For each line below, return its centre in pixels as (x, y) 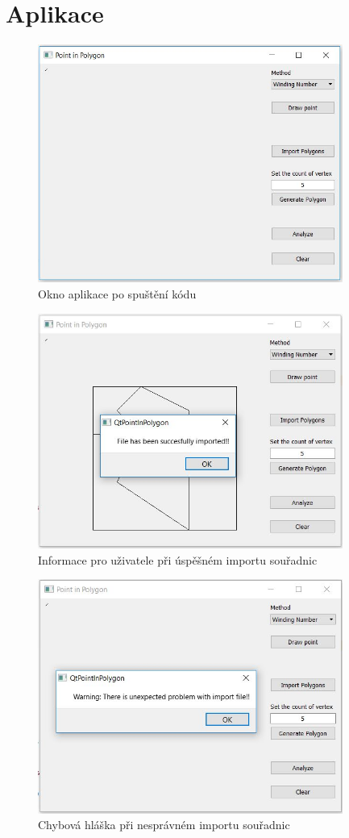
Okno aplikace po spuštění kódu (117, 294)
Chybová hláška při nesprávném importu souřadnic (164, 825)
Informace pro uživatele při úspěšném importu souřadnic (178, 559)
